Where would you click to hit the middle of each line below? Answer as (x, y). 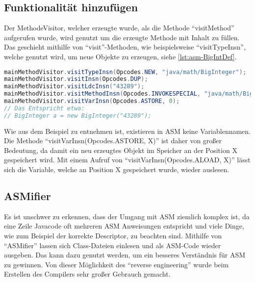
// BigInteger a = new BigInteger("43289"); (78, 115)
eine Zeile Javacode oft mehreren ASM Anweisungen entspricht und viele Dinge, (124, 226)
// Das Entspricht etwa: (44, 108)
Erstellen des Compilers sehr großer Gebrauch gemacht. (87, 274)
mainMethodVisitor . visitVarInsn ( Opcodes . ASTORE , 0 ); (92, 101)
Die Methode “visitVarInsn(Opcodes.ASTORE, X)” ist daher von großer (113, 141)
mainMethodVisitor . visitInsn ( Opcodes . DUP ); (76, 79)
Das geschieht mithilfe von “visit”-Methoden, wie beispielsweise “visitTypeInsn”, (125, 47)
